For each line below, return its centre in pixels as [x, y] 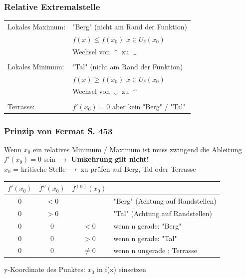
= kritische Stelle [39, 169]
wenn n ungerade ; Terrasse [155, 250]
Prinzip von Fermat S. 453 [58, 131]
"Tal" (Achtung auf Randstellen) [163, 213]
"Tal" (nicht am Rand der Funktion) [128, 66]
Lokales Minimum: [36, 66]
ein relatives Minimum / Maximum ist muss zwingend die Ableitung [137, 149]
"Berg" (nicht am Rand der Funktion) [130, 26]
